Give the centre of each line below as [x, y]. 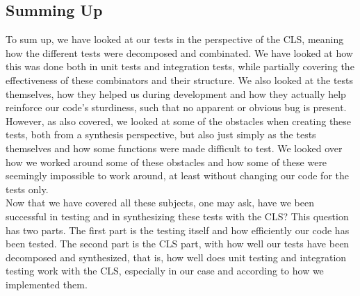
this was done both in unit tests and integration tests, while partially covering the [180, 66]
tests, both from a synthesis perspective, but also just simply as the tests [161, 134]
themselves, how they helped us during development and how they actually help [176, 93]
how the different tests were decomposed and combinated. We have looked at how [179, 52]
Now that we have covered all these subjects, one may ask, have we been [160, 203]
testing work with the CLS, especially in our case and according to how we [165, 271]
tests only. [27, 189]
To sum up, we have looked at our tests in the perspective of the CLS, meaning [175, 39]
